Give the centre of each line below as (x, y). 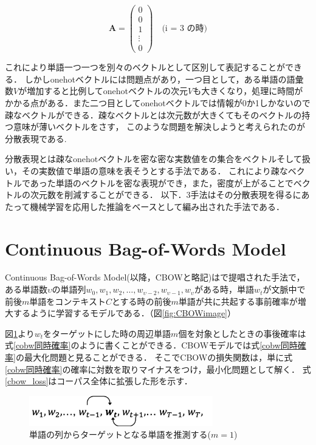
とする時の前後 (141, 301)
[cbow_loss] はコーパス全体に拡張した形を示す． (99, 381)
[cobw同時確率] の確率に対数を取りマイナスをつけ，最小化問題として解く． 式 (158, 369)
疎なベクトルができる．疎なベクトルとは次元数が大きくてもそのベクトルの (153, 114)
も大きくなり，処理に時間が (248, 91)
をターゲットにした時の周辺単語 (107, 333)
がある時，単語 (225, 289)
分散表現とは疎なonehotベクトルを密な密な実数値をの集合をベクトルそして (153, 159)
